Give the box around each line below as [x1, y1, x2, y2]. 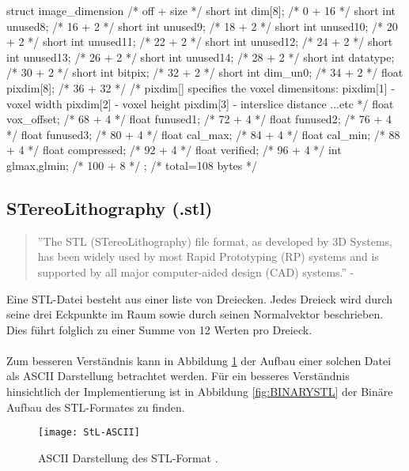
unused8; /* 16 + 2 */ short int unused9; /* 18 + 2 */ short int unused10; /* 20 [6, 17, 398, 34]
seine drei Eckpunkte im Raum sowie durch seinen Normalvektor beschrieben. [6, 306, 384, 322]
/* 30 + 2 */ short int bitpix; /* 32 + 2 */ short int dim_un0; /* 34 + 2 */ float [6, 64, 403, 81]
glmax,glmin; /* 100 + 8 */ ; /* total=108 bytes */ [6, 156, 258, 173]
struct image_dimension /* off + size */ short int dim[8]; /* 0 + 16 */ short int [6, 2, 396, 18]
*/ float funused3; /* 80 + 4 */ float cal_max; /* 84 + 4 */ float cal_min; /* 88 [6, 126, 400, 142]
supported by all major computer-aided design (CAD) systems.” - [37, 263, 354, 280]
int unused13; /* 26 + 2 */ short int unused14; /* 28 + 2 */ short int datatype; [6, 48, 395, 65]
